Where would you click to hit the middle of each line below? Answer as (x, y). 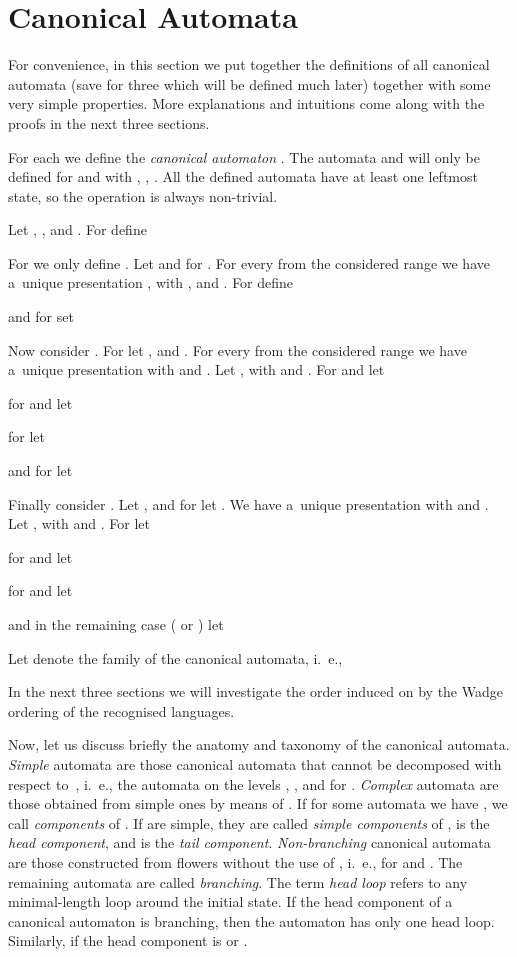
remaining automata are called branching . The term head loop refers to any (238, 881)
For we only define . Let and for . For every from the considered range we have (249, 262)
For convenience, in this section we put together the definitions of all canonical (249, 64)
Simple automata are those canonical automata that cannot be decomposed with (255, 763)
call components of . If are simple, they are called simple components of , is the (249, 822)
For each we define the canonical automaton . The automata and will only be (244, 156)
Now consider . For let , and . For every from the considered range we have (237, 349)
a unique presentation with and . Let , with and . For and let (196, 369)
